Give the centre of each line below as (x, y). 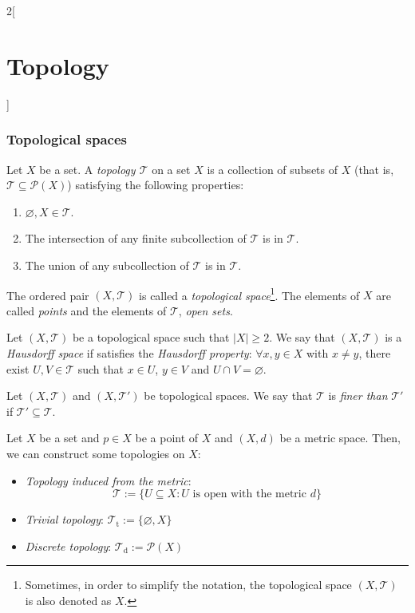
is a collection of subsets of (273, 169)
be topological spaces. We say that (228, 395)
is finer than (358, 395)
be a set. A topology (87, 169)
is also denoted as (68, 600)
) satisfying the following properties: (156, 185)
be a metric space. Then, (340, 438)
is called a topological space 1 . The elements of (249, 294)
